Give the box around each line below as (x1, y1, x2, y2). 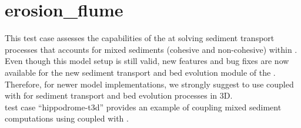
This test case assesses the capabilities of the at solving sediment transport (5, 32, 275, 44)
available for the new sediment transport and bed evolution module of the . (5, 66, 276, 78)
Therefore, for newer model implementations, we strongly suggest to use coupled (5, 78, 294, 90)
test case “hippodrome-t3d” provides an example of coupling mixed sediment (5, 100, 282, 113)
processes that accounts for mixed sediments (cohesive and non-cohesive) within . (5, 43, 297, 55)
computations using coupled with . (5, 112, 129, 124)
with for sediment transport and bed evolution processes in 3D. (5, 89, 233, 102)
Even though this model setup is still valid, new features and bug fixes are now (5, 55, 289, 67)
